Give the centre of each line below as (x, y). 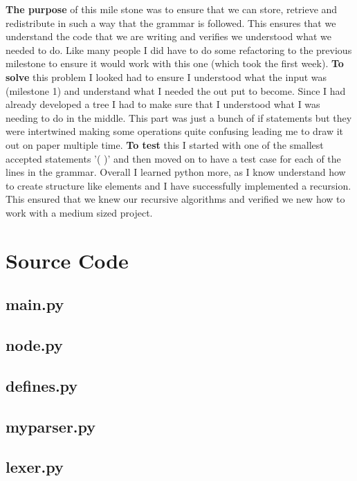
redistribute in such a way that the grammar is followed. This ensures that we (171, 22)
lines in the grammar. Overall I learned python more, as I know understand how (176, 172)
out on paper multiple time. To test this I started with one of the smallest (165, 144)
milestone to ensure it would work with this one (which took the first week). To (175, 63)
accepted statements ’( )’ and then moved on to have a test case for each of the (173, 158)
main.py (35, 304)
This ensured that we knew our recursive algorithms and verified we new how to (175, 199)
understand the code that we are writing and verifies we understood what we (168, 36)
